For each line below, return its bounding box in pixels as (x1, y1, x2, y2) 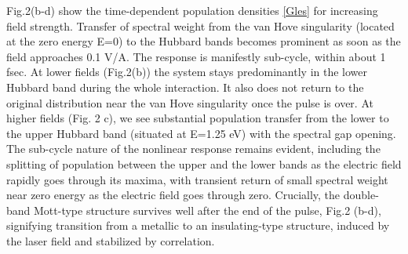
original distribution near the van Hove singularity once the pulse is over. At (6, 94, 373, 111)
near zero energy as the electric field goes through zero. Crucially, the (6, 187, 341, 203)
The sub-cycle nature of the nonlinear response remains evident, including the (6, 140, 381, 157)
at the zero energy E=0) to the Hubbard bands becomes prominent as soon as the (6, 33, 401, 49)
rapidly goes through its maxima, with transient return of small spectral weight (6, 171, 388, 187)
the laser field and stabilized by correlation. (6, 232, 215, 249)
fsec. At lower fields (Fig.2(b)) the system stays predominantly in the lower (6, 63, 368, 80)
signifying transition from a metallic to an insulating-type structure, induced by (6, 217, 390, 234)
